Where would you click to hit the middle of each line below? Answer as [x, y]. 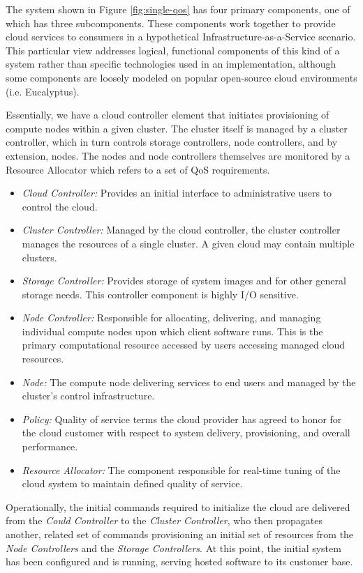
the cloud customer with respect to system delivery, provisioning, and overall [186, 433]
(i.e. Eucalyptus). [43, 91]
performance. [50, 446]
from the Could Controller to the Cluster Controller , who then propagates [164, 520]
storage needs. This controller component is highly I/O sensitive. [160, 294]
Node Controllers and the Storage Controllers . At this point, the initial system [173, 548]
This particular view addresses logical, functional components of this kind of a [173, 50]
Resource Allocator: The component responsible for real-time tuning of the [181, 469]
